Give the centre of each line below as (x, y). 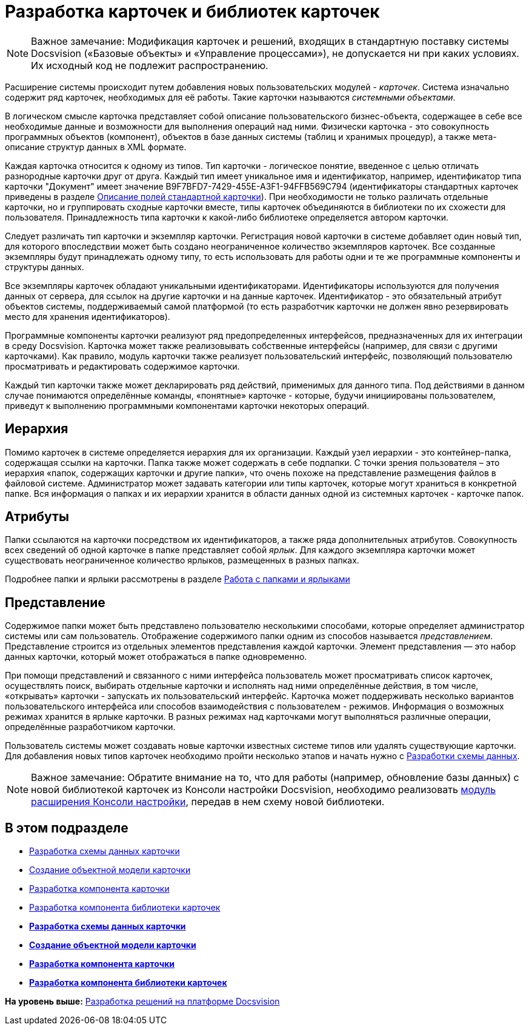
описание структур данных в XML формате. (96, 147)
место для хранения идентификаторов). (88, 316)
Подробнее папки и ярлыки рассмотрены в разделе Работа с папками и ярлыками (178, 579)
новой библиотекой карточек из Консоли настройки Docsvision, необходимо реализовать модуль (264, 790)
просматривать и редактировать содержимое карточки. (122, 366)
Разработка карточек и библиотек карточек (192, 12)
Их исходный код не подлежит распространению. (150, 65)
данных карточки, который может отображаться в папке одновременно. (156, 657)
